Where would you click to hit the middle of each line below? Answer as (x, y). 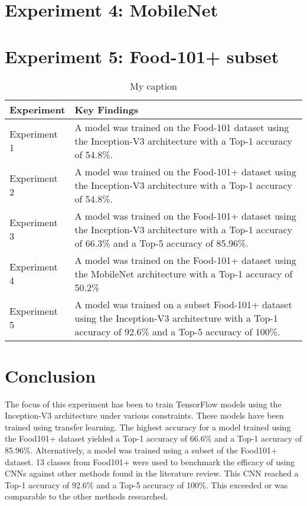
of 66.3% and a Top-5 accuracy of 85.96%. (161, 243)
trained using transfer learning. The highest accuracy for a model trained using (148, 427)
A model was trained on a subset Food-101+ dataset (183, 304)
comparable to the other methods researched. (86, 496)
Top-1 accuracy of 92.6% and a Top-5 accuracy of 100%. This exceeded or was (146, 484)
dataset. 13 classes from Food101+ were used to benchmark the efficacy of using (150, 461)
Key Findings (107, 109)
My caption (153, 86)
